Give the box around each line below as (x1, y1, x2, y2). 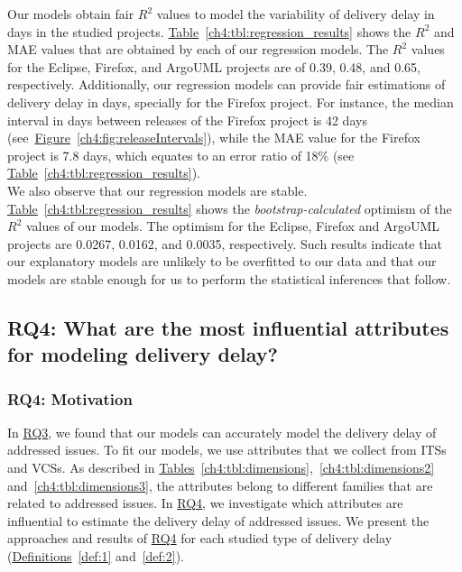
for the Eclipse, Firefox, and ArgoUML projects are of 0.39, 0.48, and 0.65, (7, 57, 420, 76)
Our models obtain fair (7, 5, 134, 23)
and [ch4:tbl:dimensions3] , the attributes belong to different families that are (7, 475, 433, 494)
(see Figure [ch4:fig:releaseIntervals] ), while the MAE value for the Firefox (7, 128, 420, 147)
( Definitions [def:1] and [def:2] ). (7, 547, 184, 566)
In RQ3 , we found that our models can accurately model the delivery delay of (7, 422, 437, 441)
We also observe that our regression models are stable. (7, 180, 308, 199)
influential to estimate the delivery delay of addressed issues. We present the (7, 511, 430, 530)
